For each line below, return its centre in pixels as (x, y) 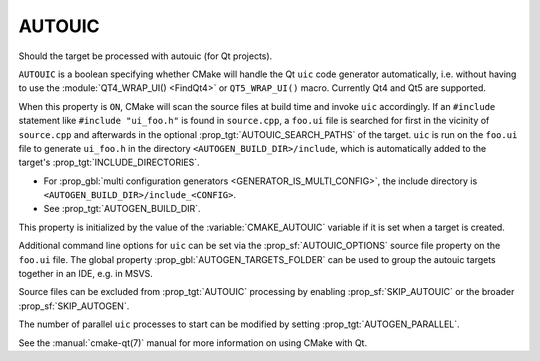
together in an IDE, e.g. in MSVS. (86, 274)
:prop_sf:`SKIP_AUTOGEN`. (74, 306)
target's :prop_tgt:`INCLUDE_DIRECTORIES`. (109, 162)
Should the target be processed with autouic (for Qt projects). (145, 56)
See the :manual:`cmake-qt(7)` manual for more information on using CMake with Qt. (193, 342)
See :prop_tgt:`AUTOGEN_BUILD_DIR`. (122, 209)
